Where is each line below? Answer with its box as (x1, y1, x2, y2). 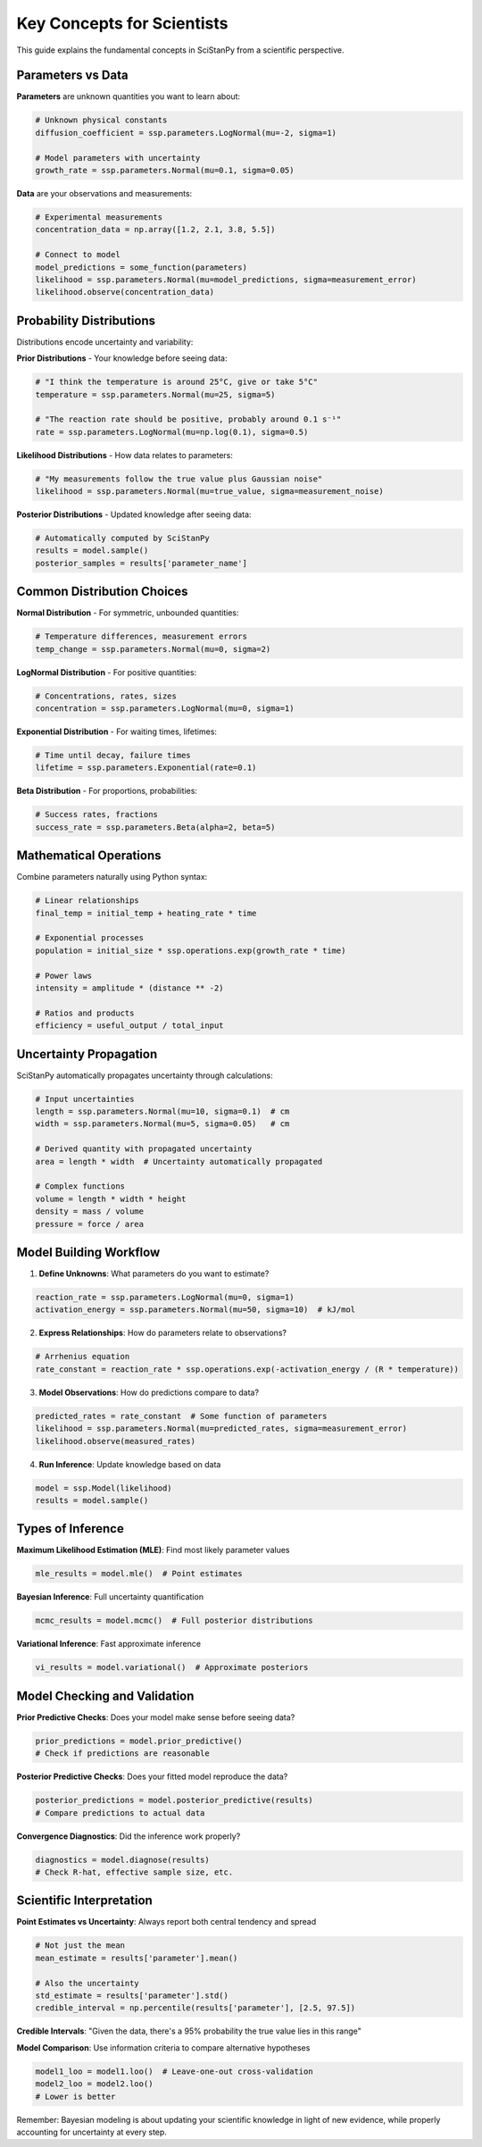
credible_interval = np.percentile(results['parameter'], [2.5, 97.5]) (35, 2003, 356, 2013)
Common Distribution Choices (16, 584, 188, 599)
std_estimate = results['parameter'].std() (35, 1991, 229, 2001)
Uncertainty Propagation (16, 1046, 158, 1062)
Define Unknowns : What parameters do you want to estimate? (38, 1268, 270, 1279)
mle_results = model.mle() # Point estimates (35, 1568, 243, 1579)
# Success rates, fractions (35, 809, 158, 820)
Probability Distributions (16, 313, 156, 328)
